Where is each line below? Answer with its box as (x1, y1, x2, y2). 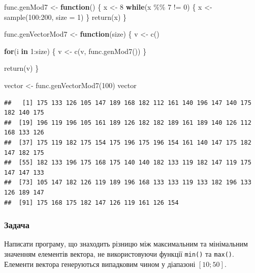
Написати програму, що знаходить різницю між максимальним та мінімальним (4, 238, 248, 249)
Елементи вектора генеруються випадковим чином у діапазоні (4, 258, 196, 269)
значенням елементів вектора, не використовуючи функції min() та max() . (4, 248, 234, 259)
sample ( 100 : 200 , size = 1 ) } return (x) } (4, 11, 127, 22)
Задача (4, 219, 30, 231)
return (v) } (4, 63, 39, 73)
